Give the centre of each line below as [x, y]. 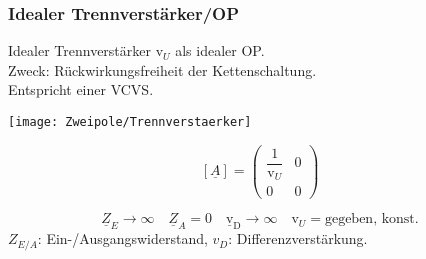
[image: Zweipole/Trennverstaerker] [130, 122]
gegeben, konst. [371, 219]
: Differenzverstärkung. [298, 238]
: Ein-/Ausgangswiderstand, [122, 238]
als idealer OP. [220, 50]
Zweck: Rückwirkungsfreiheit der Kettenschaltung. [162, 69]
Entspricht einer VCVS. [81, 89]
